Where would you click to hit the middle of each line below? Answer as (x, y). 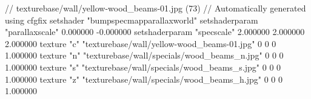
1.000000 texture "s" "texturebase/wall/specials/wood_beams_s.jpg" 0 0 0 (143, 67)
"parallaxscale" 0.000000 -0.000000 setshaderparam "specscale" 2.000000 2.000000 (155, 32)
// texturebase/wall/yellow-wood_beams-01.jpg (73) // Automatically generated (155, 8)
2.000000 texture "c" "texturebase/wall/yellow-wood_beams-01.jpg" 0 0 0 (141, 43)
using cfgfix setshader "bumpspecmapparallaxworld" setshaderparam (132, 20)
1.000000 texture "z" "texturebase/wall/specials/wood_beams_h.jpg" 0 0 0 (144, 79)
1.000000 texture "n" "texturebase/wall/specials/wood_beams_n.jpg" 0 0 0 (144, 55)
